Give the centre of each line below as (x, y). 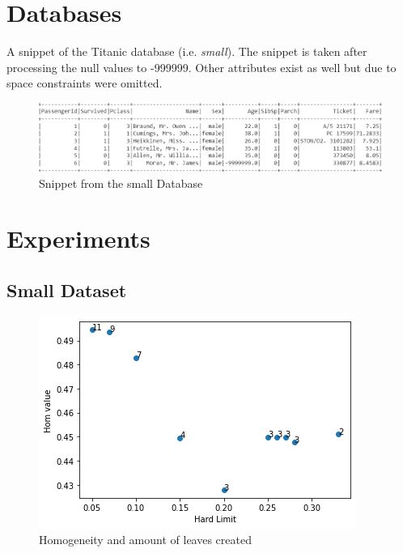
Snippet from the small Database (121, 183)
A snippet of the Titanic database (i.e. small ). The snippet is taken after (187, 51)
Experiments (78, 238)
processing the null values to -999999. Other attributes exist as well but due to (201, 67)
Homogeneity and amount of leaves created (145, 540)
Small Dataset (67, 289)
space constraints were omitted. (85, 83)
